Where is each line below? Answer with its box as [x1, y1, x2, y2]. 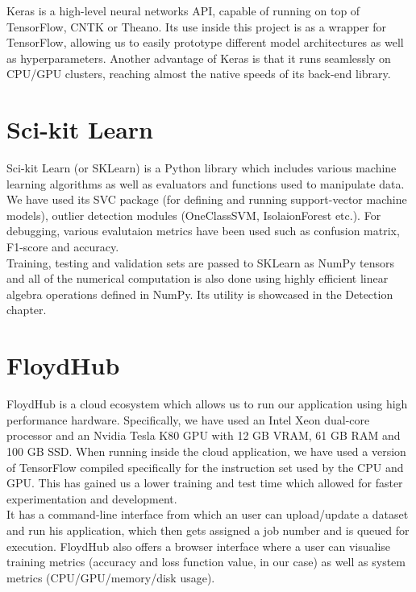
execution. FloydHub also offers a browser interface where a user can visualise [6, 537, 391, 554]
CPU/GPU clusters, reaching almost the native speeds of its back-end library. [6, 65, 391, 82]
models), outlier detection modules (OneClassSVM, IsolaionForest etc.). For [6, 206, 381, 223]
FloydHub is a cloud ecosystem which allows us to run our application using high [6, 395, 408, 412]
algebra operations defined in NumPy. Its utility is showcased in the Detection [6, 285, 393, 302]
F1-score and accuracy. [6, 238, 119, 255]
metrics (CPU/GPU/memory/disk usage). [6, 569, 215, 586]
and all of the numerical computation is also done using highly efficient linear [6, 270, 389, 287]
